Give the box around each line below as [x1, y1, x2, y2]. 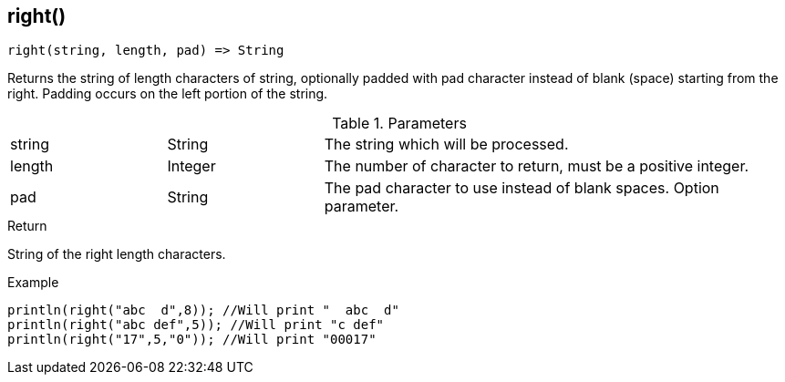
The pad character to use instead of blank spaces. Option [324, 179, 719, 198]
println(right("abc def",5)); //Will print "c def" [7, 317, 385, 333]
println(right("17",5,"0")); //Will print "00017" [7, 332, 377, 347]
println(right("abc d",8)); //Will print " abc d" [7, 303, 399, 318]
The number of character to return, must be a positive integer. [324, 157, 749, 176]
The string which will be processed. [324, 135, 569, 154]
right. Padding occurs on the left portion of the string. [7, 86, 328, 102]
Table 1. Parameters [332, 114, 467, 133]
